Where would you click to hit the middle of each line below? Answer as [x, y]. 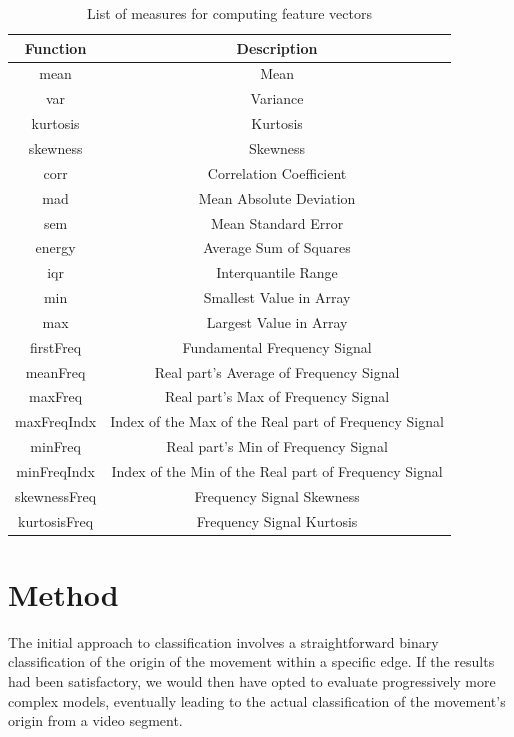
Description [277, 47]
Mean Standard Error [277, 222]
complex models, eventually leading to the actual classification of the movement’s [257, 700]
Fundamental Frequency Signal [277, 346]
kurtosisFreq [56, 520]
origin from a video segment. [95, 720]
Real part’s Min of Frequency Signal [277, 446]
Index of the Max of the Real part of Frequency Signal [277, 421]
